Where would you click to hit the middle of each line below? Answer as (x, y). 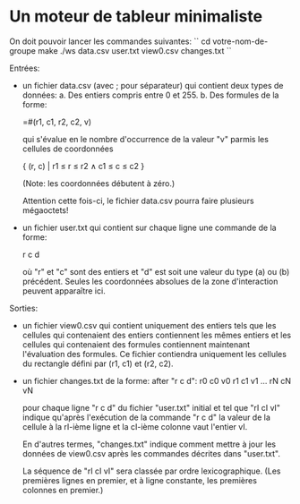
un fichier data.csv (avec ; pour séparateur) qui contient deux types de (153, 85)
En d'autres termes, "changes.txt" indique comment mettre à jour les (149, 444)
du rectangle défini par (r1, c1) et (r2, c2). (98, 363)
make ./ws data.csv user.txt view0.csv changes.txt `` (134, 50)
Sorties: (24, 308)
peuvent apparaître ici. (64, 290)
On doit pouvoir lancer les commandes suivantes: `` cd (110, 41)
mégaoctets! (45, 210)
